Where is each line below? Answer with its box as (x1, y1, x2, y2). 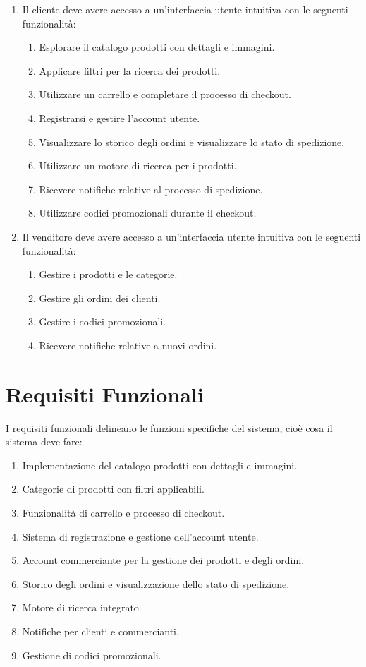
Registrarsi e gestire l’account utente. (39, 110, 200, 125)
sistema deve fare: (6, 434, 83, 449)
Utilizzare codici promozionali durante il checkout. (39, 205, 257, 220)
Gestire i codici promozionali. (39, 314, 166, 329)
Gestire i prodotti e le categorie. (39, 267, 178, 282)
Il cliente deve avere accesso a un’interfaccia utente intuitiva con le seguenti (22, 2, 348, 16)
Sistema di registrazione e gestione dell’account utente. (22, 529, 259, 543)
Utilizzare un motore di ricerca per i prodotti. (39, 158, 237, 173)
